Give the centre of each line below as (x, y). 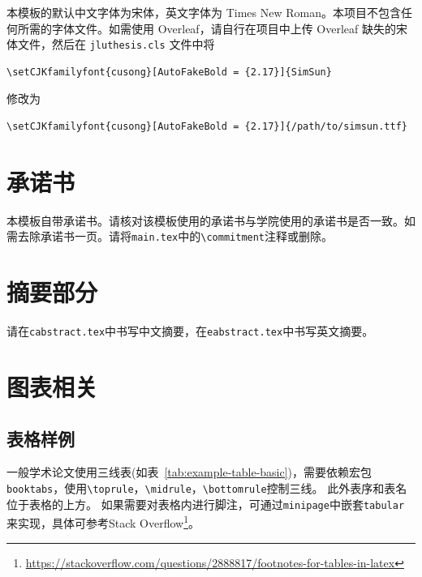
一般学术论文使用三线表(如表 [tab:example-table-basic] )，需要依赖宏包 (189, 472)
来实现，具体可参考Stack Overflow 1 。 (103, 521)
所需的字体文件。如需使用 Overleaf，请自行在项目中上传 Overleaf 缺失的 (207, 28)
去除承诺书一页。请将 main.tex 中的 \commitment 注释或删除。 (175, 236)
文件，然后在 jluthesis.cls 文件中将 (116, 44)
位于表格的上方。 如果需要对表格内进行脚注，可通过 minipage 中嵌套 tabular (206, 504)
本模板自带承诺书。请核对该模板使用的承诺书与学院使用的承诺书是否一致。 (205, 220)
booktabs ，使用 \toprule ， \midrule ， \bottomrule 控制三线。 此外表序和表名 (207, 487)
